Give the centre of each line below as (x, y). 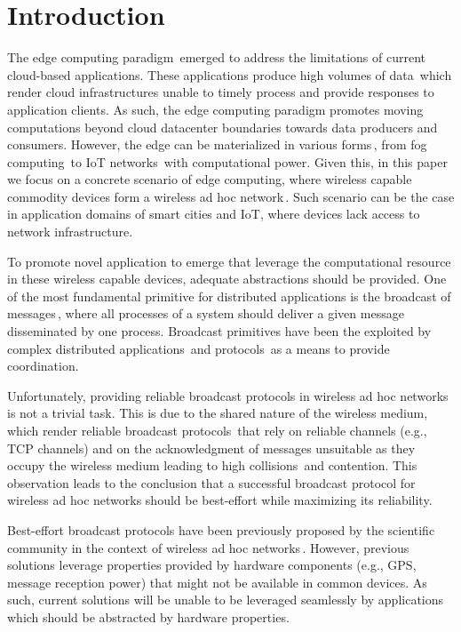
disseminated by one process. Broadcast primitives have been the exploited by (219, 331)
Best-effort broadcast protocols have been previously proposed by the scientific (221, 529)
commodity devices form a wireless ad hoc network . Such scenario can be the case (231, 196)
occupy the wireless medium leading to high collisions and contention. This (212, 465)
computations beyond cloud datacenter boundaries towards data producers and (223, 127)
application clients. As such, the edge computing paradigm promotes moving (215, 109)
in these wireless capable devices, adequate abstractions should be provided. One (227, 279)
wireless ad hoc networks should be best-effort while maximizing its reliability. (220, 500)
